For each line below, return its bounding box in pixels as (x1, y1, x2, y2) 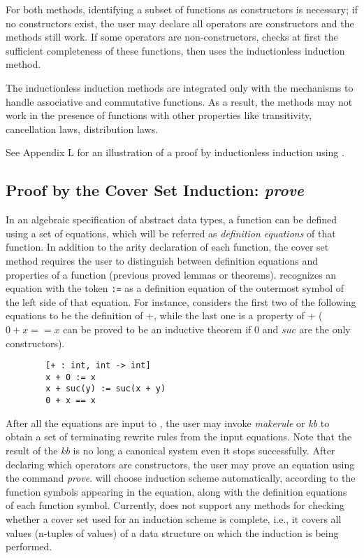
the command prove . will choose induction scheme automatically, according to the (6, 470, 356, 485)
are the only (299, 321, 351, 336)
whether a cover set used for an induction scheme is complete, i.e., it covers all (6, 511, 342, 526)
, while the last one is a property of (154, 308, 305, 323)
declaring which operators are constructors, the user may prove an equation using (6, 456, 355, 471)
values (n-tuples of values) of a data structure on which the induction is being (6, 525, 339, 540)
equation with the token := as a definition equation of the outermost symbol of (6, 281, 344, 295)
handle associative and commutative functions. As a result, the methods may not (6, 94, 353, 109)
